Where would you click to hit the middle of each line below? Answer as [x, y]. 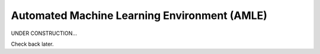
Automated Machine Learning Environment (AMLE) [139, 15]
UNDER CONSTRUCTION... [44, 33]
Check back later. [32, 44]
